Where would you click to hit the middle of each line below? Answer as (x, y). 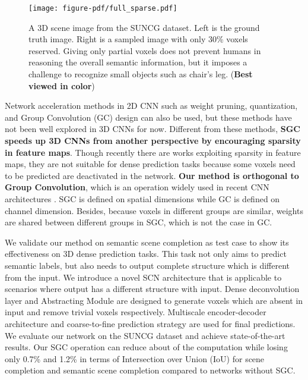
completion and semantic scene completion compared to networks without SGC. (150, 370)
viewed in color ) (62, 85)
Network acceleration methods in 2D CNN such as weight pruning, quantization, (151, 106)
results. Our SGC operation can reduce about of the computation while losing (146, 347)
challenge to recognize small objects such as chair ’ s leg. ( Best (141, 74)
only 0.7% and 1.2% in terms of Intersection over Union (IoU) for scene (135, 358)
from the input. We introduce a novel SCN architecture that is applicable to (143, 277)
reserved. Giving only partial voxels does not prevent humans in (145, 50)
